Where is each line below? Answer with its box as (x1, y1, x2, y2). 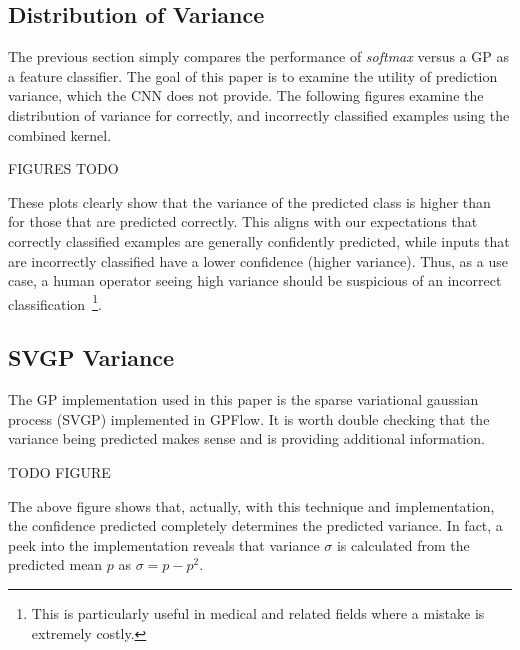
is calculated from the (336, 534, 470, 555)
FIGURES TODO (8, 158, 119, 179)
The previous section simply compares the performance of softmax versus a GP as (8, 46, 509, 67)
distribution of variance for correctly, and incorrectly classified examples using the (8, 104, 510, 125)
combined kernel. (8, 124, 112, 145)
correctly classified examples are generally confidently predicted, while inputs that (8, 230, 510, 251)
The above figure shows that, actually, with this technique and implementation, (8, 495, 495, 516)
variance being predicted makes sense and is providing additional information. (8, 428, 485, 449)
